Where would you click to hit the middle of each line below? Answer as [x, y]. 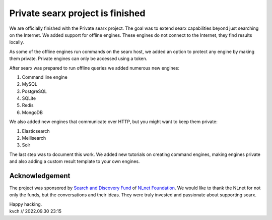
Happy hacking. [26, 204]
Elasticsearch [36, 131]
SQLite [29, 98]
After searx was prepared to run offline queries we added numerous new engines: [94, 68]
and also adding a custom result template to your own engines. [75, 161]
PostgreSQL [35, 91]
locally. [17, 42]
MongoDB [32, 112]
